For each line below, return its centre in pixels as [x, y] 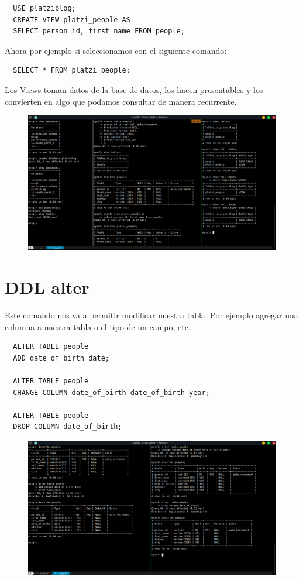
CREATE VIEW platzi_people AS [72, 20]
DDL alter [47, 287]
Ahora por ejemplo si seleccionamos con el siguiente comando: [116, 50]
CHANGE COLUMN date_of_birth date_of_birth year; [111, 392]
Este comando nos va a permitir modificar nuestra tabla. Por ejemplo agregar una [151, 315]
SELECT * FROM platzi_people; [72, 71]
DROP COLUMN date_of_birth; [68, 427]
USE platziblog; [44, 8]
